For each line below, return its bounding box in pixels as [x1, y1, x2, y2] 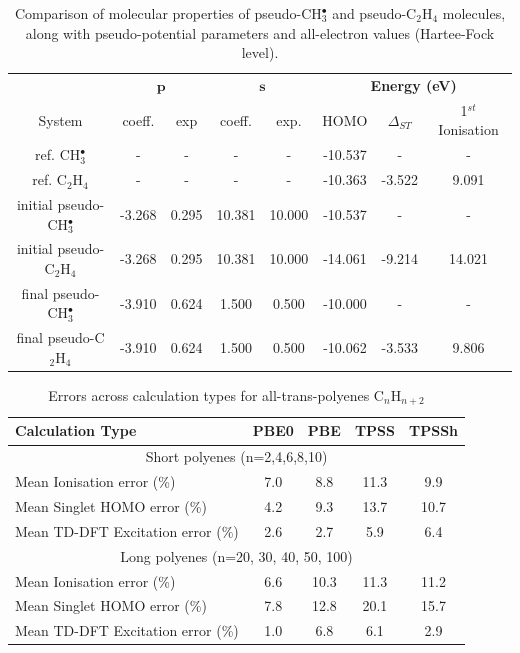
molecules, [442, 3, 506, 23]
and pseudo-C [332, 3, 417, 23]
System [38, 109, 83, 130]
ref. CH [35, 144, 81, 165]
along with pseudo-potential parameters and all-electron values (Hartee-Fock [25, 22, 495, 43]
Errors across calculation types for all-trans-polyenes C [48, 385, 384, 405]
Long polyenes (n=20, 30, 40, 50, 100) [120, 545, 353, 566]
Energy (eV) [370, 75, 457, 96]
